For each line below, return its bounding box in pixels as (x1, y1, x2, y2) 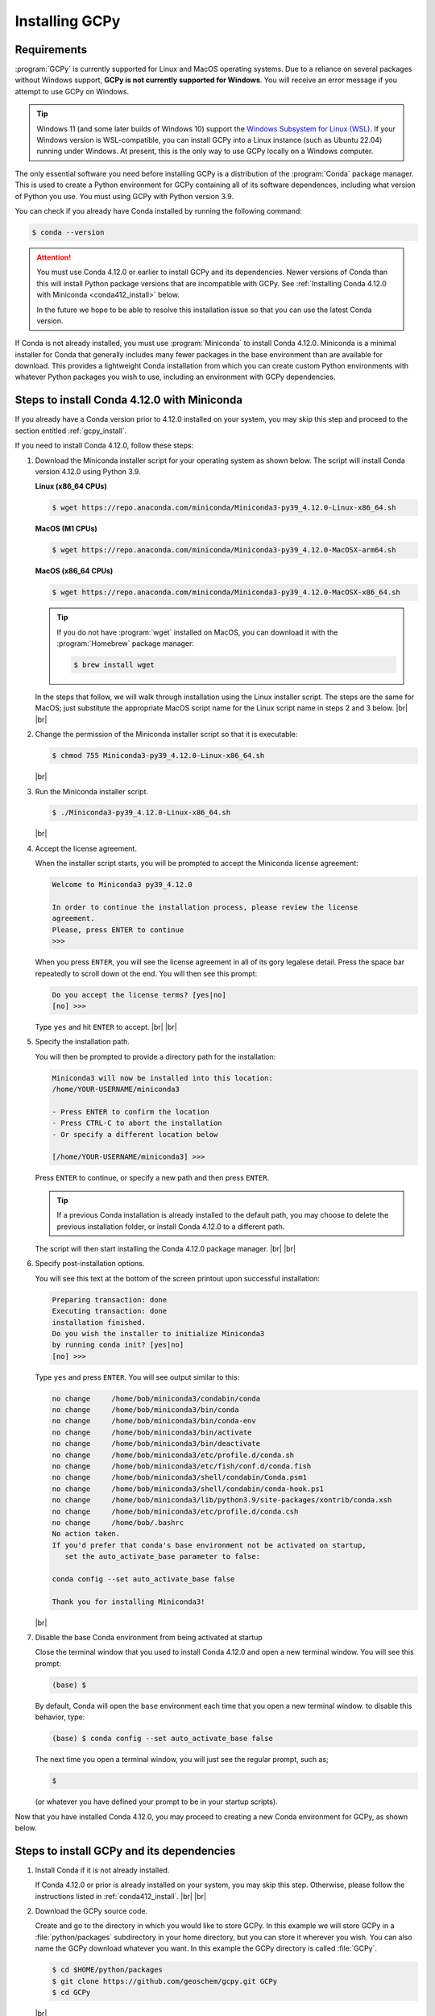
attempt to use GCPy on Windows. (14, 86, 130, 96)
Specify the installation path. (35, 1037, 130, 1047)
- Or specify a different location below (52, 1130, 218, 1139)
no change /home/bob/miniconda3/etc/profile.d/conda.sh (52, 1450, 295, 1460)
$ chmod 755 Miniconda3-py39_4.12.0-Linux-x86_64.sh (52, 751, 265, 760)
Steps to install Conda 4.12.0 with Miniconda (14, 394, 243, 407)
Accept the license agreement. (35, 843, 137, 853)
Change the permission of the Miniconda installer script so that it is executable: (35, 730, 298, 739)
